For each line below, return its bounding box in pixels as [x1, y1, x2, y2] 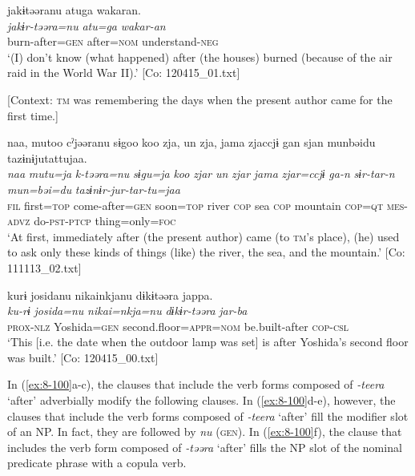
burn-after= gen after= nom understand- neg [7, 33, 219, 50]
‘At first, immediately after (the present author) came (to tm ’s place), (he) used [7, 228, 400, 244]
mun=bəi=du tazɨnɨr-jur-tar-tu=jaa [7, 180, 180, 197]
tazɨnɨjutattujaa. [7, 149, 87, 166]
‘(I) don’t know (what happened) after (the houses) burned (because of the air [7, 48, 393, 65]
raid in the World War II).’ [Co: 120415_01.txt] [7, 64, 240, 81]
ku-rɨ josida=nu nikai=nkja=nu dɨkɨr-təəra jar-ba [7, 302, 248, 319]
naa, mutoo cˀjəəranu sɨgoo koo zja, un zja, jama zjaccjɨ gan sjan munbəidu [7, 134, 376, 151]
